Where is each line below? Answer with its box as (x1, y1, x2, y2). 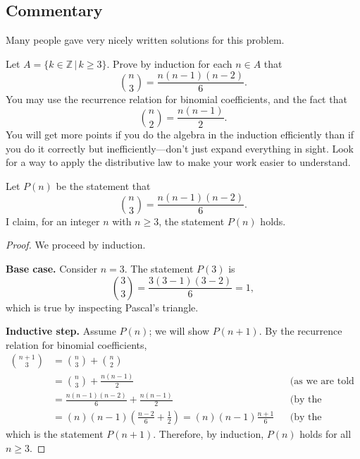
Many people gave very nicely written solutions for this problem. (6, 32, 285, 47)
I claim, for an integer (6, 213, 100, 228)
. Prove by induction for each (106, 56, 232, 71)
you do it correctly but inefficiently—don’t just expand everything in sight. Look (6, 141, 354, 155)
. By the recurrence (259, 323, 342, 338)
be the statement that (56, 178, 151, 193)
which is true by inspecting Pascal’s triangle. (6, 299, 199, 314)
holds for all (299, 426, 352, 441)
